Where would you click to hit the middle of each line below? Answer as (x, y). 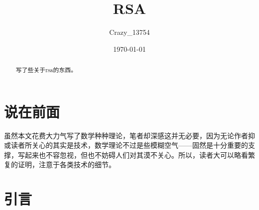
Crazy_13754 (129, 32)
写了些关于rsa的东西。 (46, 70)
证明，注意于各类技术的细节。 (66, 164)
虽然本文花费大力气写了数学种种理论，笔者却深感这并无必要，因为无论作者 (126, 135)
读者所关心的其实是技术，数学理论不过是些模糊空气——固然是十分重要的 (129, 145)
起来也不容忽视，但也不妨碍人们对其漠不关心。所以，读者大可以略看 (136, 155)
